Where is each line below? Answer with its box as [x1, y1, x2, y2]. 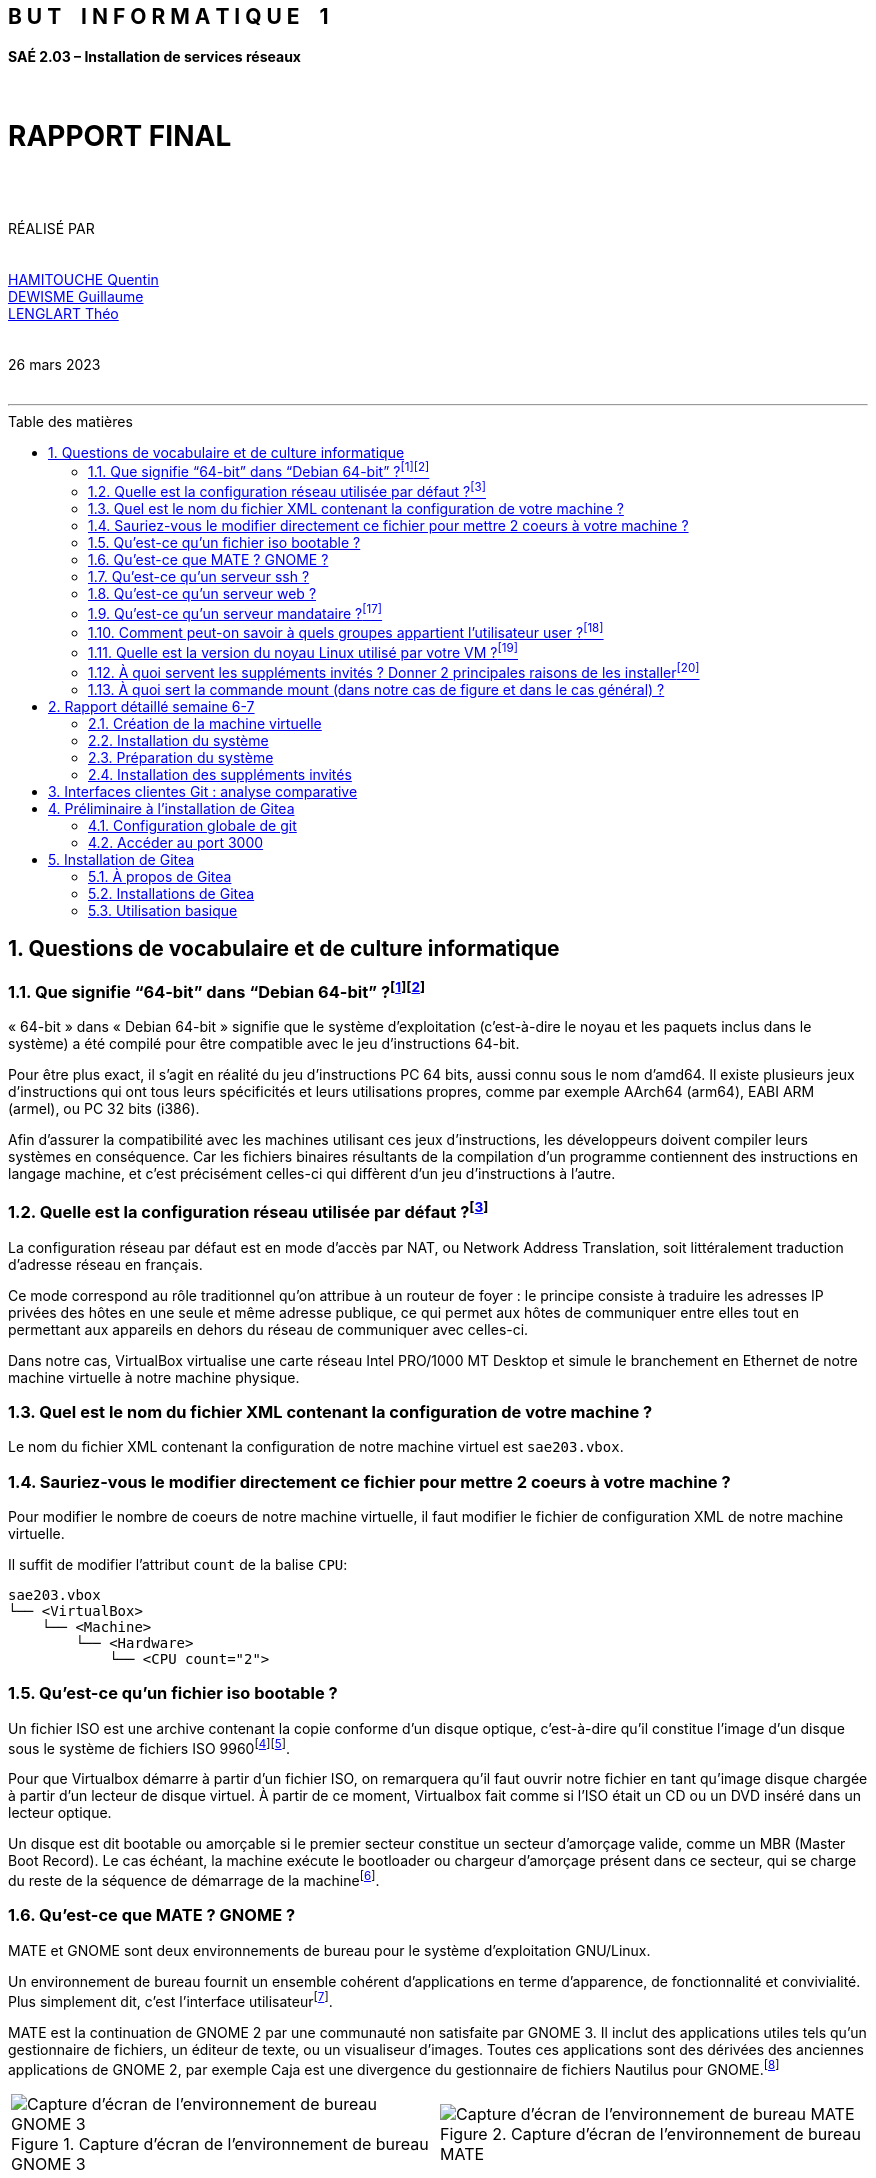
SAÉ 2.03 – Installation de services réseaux [8, 47, 301, 65]
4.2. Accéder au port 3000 [88, 833, 264, 851]
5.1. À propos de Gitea [88, 867, 232, 885]
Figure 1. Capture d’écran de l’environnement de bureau [11, 2134, 429, 2155]
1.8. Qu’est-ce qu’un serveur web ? [88, 585, 317, 603]
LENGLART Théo [8, 304, 119, 322]
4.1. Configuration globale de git [88, 816, 297, 834]
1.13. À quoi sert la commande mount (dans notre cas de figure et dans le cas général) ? [88, 680, 665, 698]
